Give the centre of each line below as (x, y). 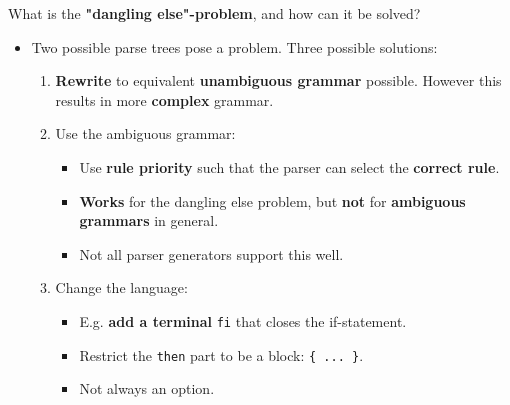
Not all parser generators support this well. (211, 253)
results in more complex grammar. (164, 99)
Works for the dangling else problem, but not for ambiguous (272, 200)
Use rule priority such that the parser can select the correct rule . (289, 166)
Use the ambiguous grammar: (145, 133)
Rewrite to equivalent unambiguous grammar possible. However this (278, 80)
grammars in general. (149, 220)
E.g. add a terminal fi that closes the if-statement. (243, 320)
